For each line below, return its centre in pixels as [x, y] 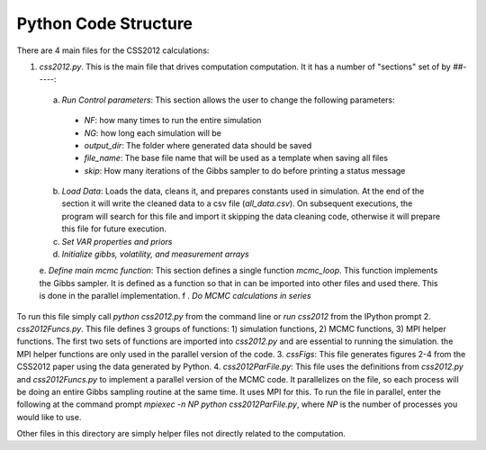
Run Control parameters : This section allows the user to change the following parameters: [228, 100]
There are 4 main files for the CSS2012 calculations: [113, 50]
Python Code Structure [105, 23]
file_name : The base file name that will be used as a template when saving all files [236, 158]
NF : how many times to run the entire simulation [173, 121]
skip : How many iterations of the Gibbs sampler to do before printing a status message [245, 170]
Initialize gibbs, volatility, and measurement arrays [155, 254]
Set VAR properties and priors [117, 241]
